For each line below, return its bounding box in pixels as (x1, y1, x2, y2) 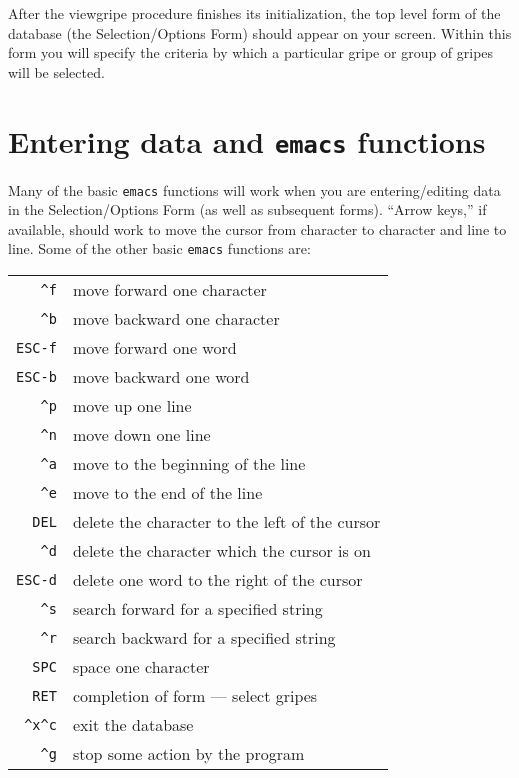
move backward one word (72, 365, 250, 389)
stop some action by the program (72, 742, 305, 766)
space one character (72, 655, 210, 679)
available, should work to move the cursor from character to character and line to (8, 218, 507, 239)
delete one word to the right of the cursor (72, 568, 363, 592)
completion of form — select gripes (72, 684, 318, 708)
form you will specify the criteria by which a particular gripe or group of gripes (8, 42, 494, 63)
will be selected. (8, 61, 105, 82)
